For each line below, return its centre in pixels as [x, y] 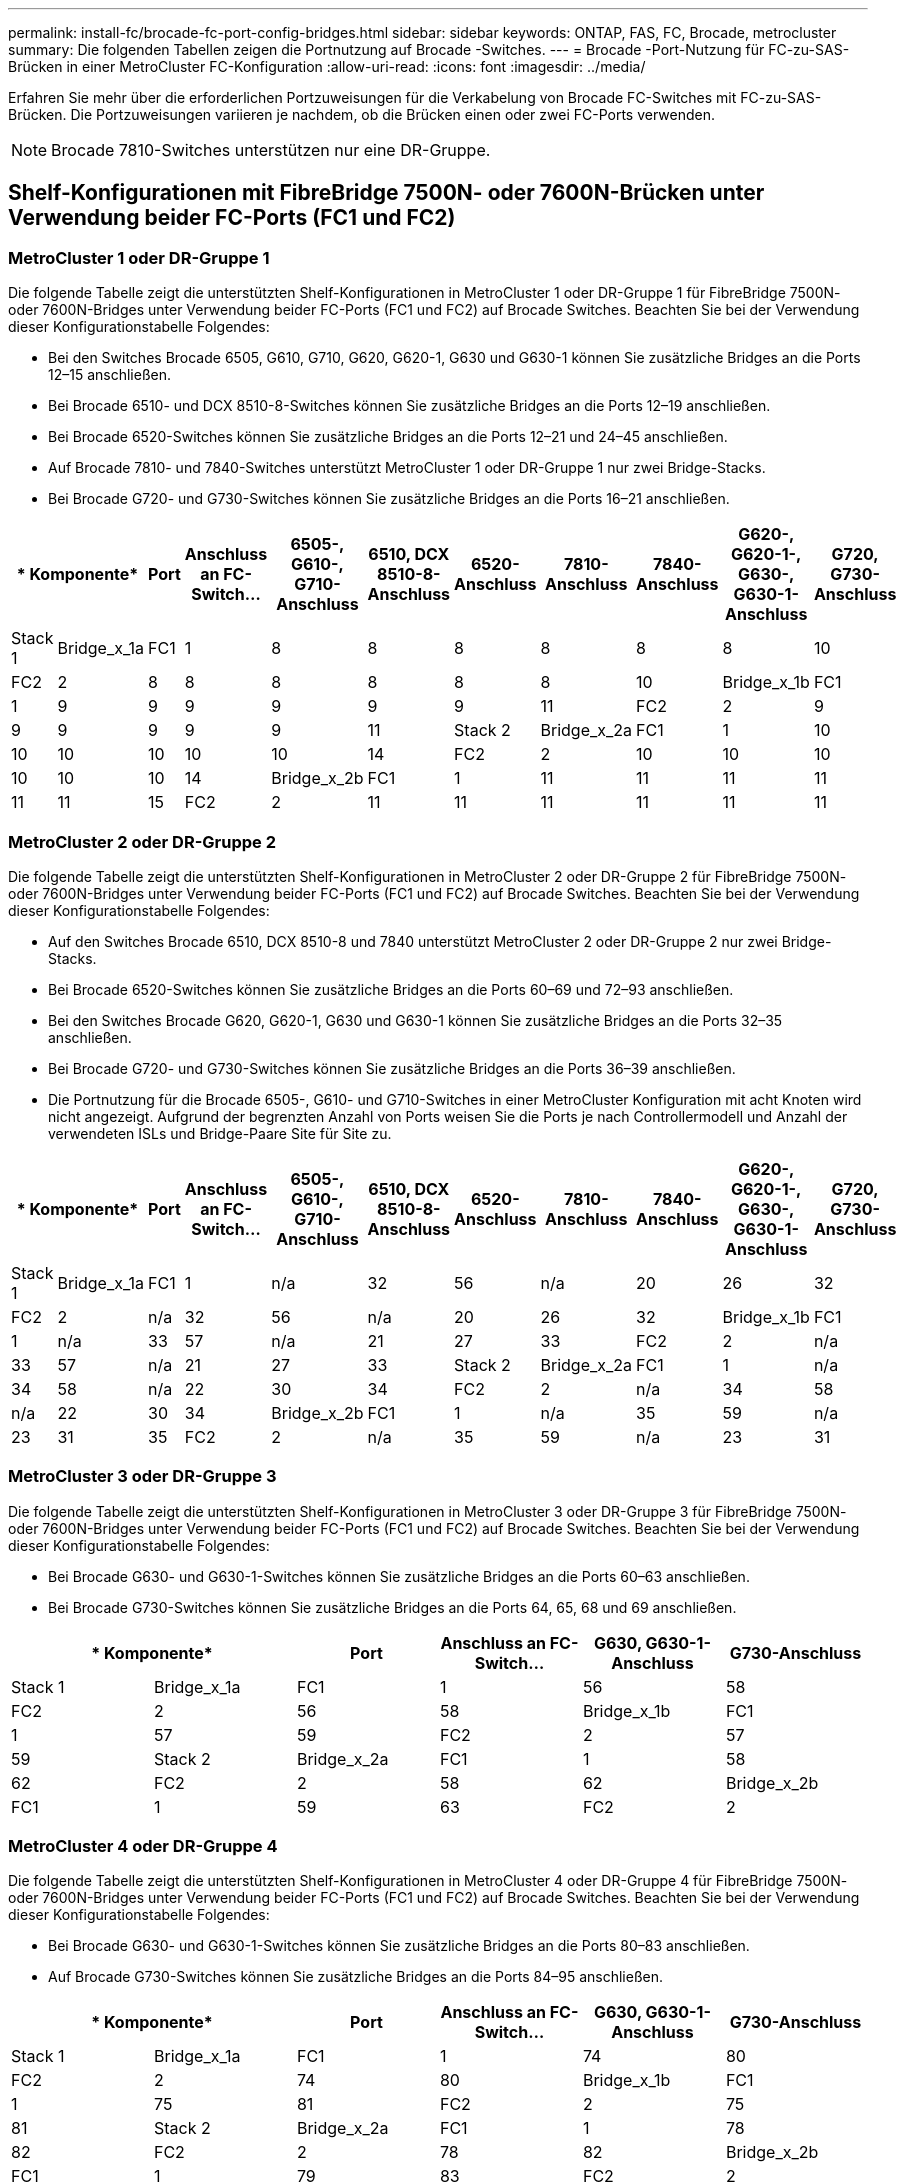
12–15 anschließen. [110, 375]
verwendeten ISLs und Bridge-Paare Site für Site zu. [220, 1133]
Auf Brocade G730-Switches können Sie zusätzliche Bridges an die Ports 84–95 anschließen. [356, 1977]
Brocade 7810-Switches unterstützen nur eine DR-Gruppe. [271, 150]
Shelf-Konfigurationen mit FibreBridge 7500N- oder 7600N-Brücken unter [386, 193]
